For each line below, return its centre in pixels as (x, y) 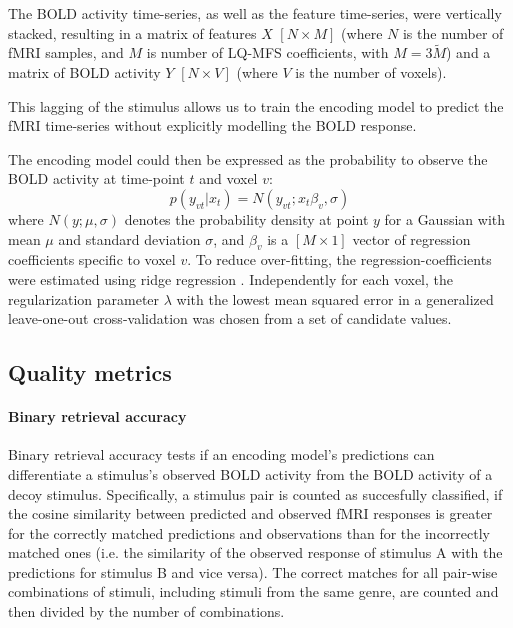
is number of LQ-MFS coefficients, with (267, 52)
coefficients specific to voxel (92, 259)
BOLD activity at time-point (96, 178)
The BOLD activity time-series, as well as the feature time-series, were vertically (255, 13)
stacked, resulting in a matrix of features (132, 32)
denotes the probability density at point (246, 218)
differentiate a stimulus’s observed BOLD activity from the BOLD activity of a (250, 473)
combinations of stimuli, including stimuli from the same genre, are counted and (253, 591)
